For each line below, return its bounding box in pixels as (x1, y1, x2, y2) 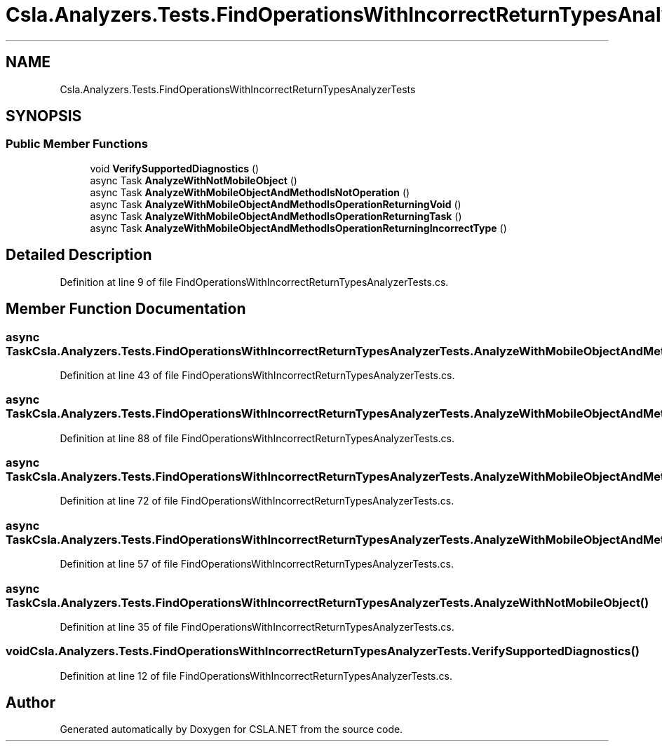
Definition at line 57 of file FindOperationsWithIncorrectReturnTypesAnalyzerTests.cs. (60, 558, 454, 570)
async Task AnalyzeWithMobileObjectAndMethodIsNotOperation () (90, 186, 410, 198)
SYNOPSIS (6, 107, 82, 125)
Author (6, 694, 55, 712)
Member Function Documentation (6, 300, 246, 318)
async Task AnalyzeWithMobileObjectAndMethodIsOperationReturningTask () (90, 210, 462, 222)
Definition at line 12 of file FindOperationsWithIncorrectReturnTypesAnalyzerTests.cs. (60, 669, 452, 682)
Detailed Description (6, 246, 152, 264)
